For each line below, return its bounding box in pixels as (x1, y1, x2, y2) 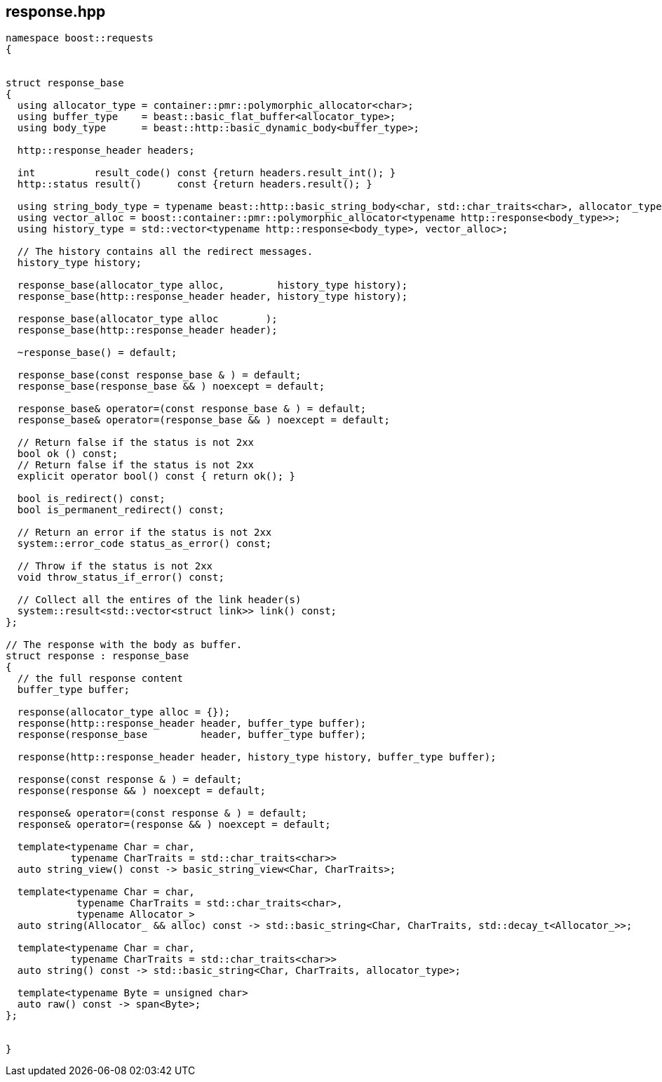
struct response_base (6, 77, 124, 89)
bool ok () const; (17, 448, 119, 460)
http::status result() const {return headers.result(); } (17, 178, 372, 190)
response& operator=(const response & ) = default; (17, 807, 307, 819)
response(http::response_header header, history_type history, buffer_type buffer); (17, 751, 496, 763)
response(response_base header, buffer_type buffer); (17, 729, 367, 741)
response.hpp (6, 3, 106, 20)
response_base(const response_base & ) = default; (17, 369, 302, 381)
